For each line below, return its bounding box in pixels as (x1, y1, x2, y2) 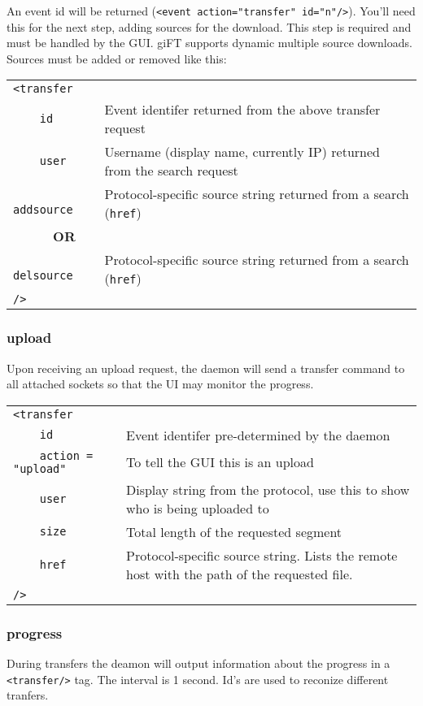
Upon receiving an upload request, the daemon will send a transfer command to (7, 359, 405, 376)
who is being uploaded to (126, 498, 269, 518)
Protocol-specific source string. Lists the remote (126, 545, 398, 565)
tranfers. (7, 687, 49, 704)
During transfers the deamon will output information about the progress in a (7, 655, 390, 672)
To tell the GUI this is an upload (126, 453, 314, 472)
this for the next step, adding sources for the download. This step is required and (7, 18, 412, 35)
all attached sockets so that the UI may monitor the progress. (7, 375, 314, 392)
